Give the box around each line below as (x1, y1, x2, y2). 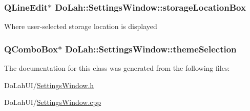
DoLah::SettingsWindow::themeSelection (65, 42, 237, 55)
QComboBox (4, 42, 58, 55)
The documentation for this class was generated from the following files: (4, 63, 230, 73)
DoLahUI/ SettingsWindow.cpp (4, 97, 101, 107)
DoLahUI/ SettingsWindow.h (4, 79, 94, 90)
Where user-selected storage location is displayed (4, 21, 157, 32)
